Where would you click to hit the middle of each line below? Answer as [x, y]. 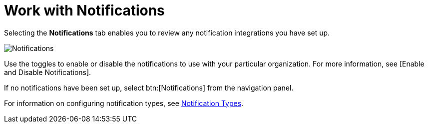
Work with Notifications [84, 10]
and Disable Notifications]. [48, 72]
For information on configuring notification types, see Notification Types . [124, 103]
